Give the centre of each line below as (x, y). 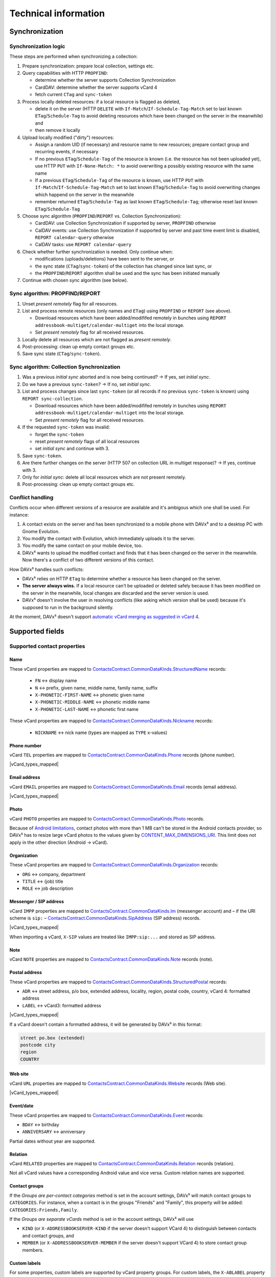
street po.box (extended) (53, 1038)
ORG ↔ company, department (54, 874)
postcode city (38, 1045)
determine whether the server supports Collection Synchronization (105, 80)
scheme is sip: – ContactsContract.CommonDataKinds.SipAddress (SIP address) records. (105, 918)
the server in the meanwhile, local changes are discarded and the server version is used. (116, 593)
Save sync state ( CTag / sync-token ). (62, 354)
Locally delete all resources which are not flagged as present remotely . (97, 339)
